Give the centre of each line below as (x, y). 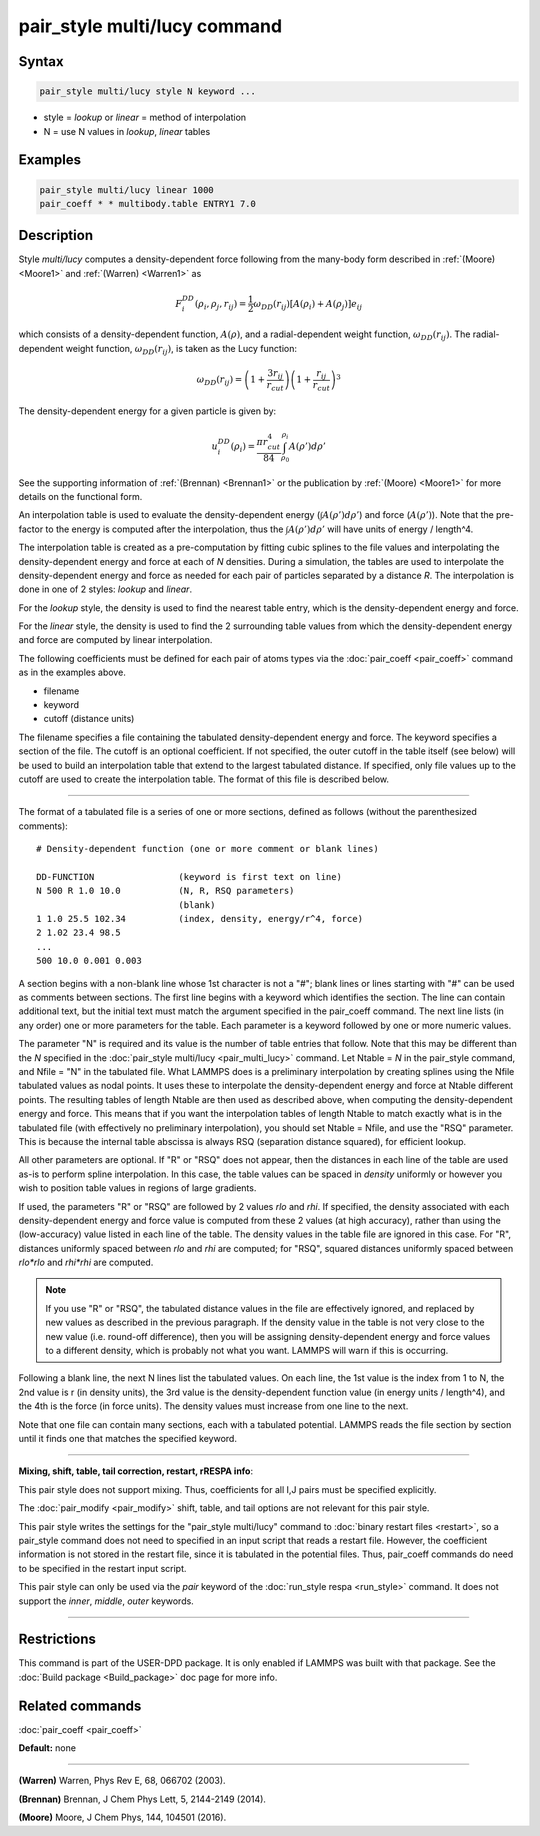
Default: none (47, 1748)
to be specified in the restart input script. (102, 1568)
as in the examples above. (72, 672)
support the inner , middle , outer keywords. (106, 1601)
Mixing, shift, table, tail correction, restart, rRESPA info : (136, 1471)
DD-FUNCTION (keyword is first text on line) (189, 876)
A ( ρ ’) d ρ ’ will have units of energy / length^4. (381, 529)
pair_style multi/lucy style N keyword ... (148, 91)
